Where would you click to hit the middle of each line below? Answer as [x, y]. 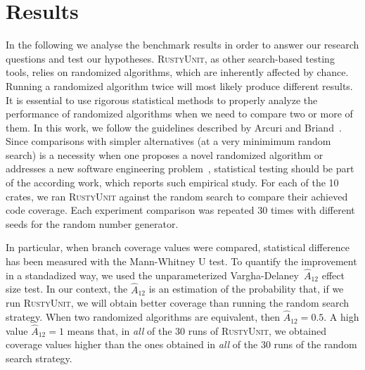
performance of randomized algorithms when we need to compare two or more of [179, 114]
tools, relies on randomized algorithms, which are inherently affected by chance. [177, 72]
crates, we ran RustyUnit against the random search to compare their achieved [177, 196]
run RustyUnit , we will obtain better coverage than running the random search [178, 303]
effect [333, 275]
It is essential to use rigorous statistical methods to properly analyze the [162, 100]
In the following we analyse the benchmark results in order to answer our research [182, 45]
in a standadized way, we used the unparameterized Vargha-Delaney [152, 275]
